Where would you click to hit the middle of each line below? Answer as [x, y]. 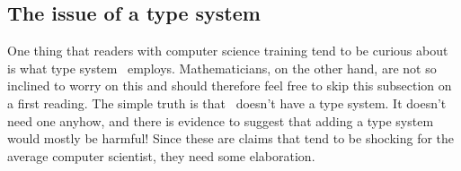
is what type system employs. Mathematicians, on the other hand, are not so [222, 68]
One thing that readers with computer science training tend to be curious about [228, 51]
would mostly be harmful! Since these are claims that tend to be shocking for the [231, 138]
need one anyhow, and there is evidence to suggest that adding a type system [221, 120]
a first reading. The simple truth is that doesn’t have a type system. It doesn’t [227, 103]
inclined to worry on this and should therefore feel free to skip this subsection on [230, 85]
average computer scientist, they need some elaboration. [161, 155]
